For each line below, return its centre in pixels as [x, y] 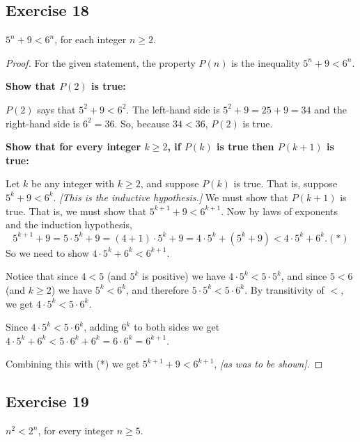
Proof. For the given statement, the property [101, 62]
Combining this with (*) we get [73, 364]
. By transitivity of [284, 289]
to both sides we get [177, 327]
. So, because [142, 123]
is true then [245, 147]
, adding [101, 327]
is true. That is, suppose [285, 183]
